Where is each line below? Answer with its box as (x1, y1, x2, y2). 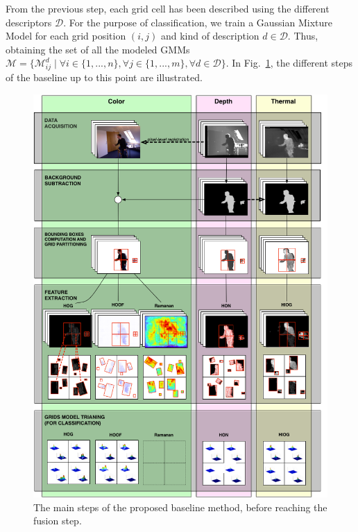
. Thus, (287, 28, 318, 43)
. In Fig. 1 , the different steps (225, 55, 353, 70)
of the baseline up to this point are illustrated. (6, 70, 203, 85)
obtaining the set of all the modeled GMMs (6, 42, 190, 56)
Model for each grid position (6, 28, 126, 43)
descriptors (6, 15, 52, 29)
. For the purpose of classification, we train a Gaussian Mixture (63, 15, 333, 29)
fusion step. (33, 513, 82, 528)
